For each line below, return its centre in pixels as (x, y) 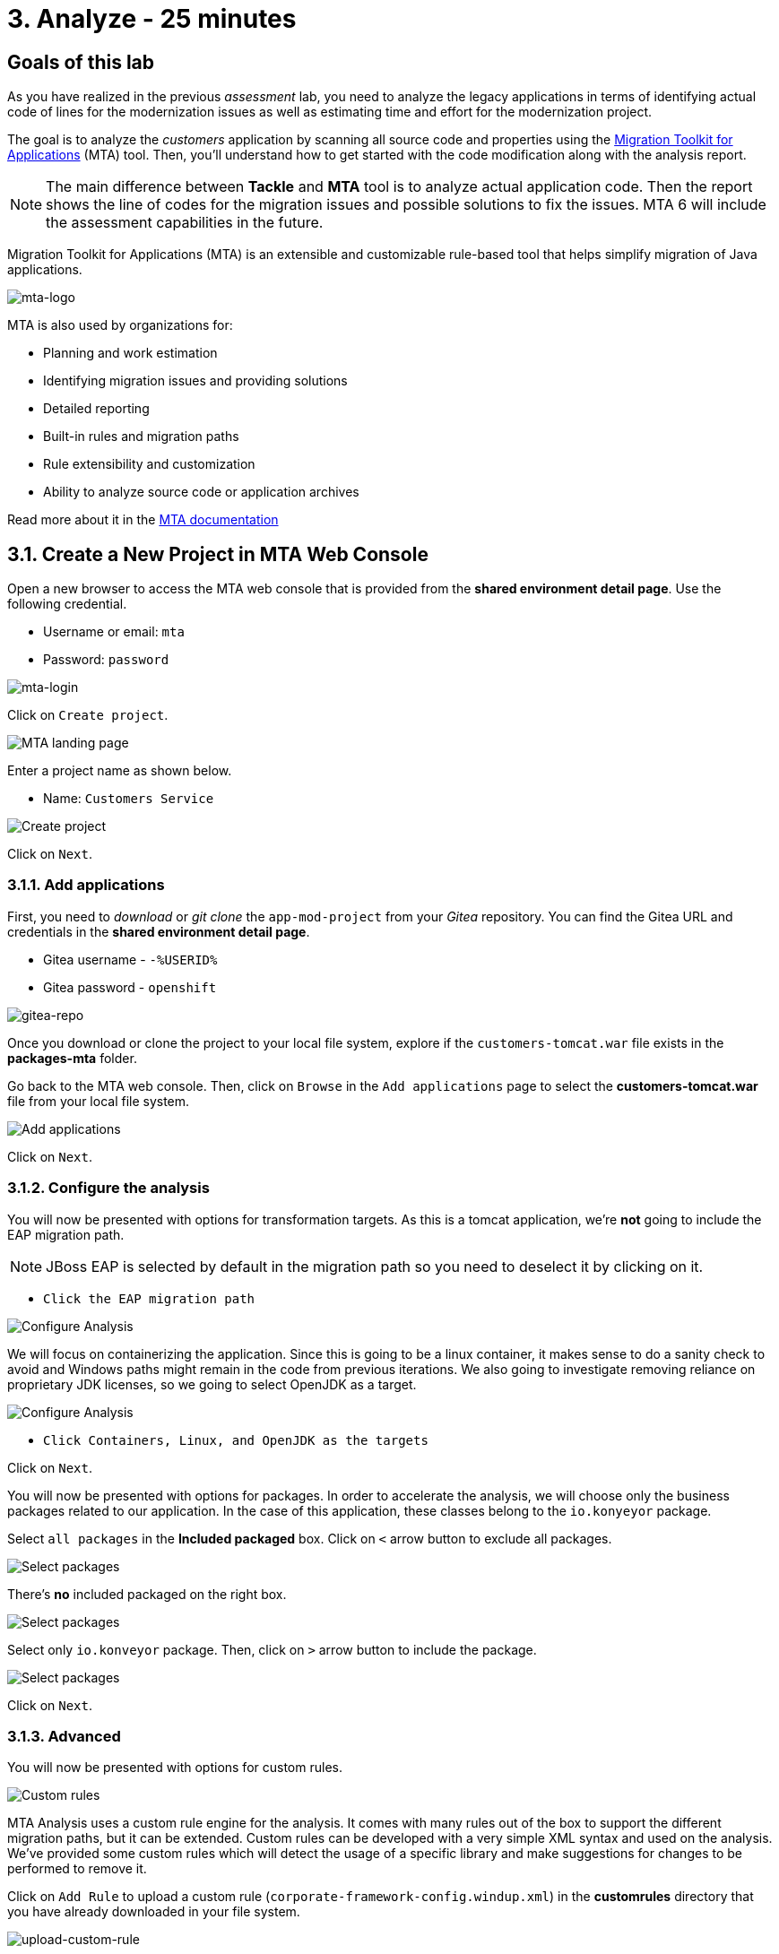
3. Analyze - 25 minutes (152, 19)
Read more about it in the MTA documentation (143, 520)
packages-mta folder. (72, 1058)
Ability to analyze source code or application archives (201, 492)
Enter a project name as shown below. (120, 771)
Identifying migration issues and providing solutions (195, 381)
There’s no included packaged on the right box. (147, 1594)
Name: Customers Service (129, 799)
